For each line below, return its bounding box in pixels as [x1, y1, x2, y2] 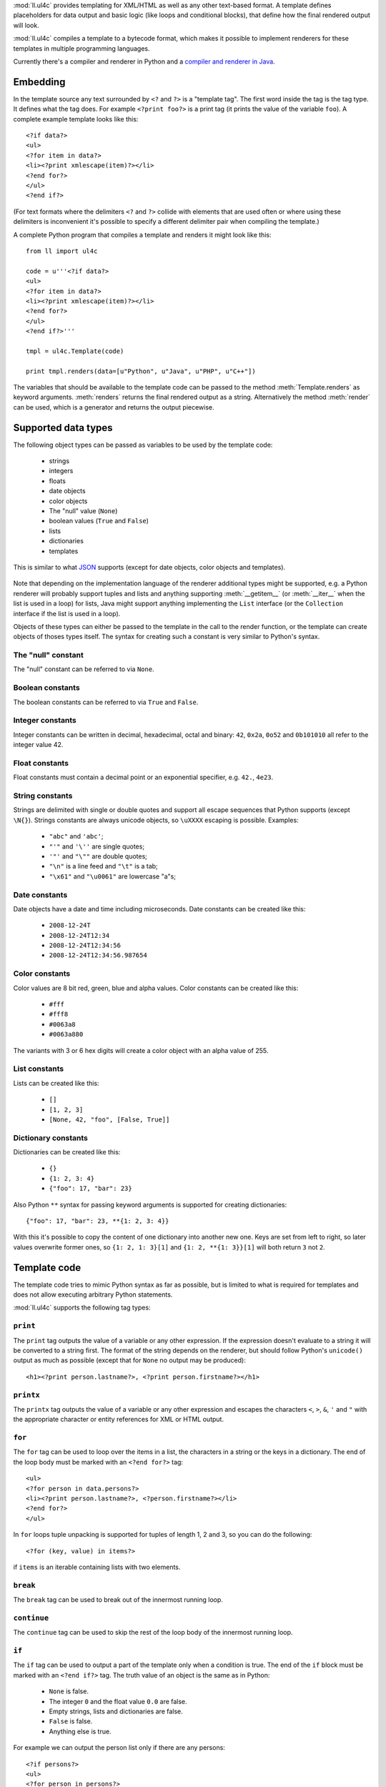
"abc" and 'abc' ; [49, 832, 104, 841]
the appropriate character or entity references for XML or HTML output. [13, 1415, 224, 1424]
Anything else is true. [49, 1727, 112, 1736]
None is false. [49, 1687, 89, 1696]
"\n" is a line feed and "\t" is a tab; [49, 862, 159, 871]
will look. [13, 21, 39, 29]
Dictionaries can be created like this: [13, 1148, 121, 1157]
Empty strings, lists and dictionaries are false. [49, 1707, 184, 1716]
